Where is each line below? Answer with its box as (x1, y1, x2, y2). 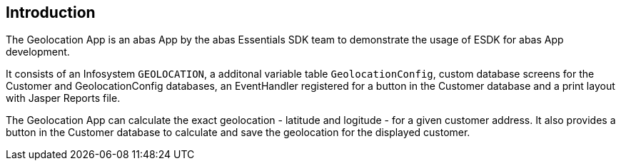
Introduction (6, 4, 96, 21)
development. (6, 46, 70, 58)
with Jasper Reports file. (6, 92, 121, 105)
